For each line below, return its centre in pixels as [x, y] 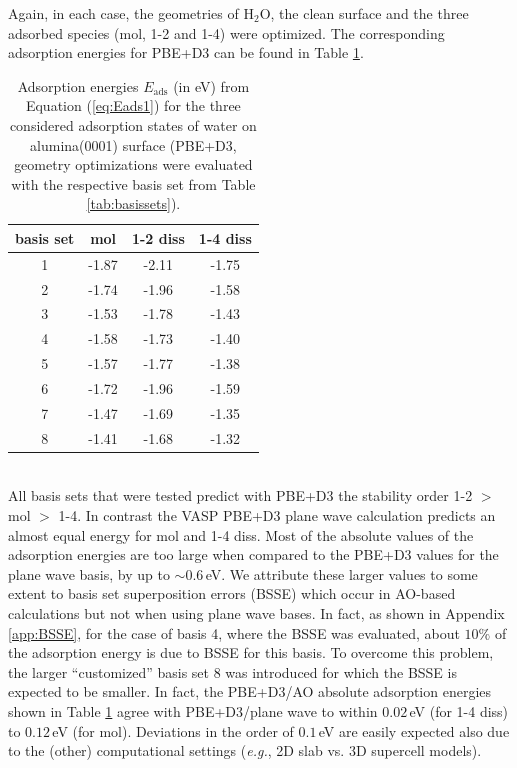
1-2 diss [158, 237]
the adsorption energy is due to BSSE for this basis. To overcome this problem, [251, 652]
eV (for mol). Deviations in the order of [173, 730]
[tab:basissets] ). [133, 203]
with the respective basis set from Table [133, 183]
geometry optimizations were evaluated [133, 164]
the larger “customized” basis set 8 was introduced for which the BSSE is [232, 671]
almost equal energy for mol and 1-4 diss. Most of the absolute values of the [241, 534]
